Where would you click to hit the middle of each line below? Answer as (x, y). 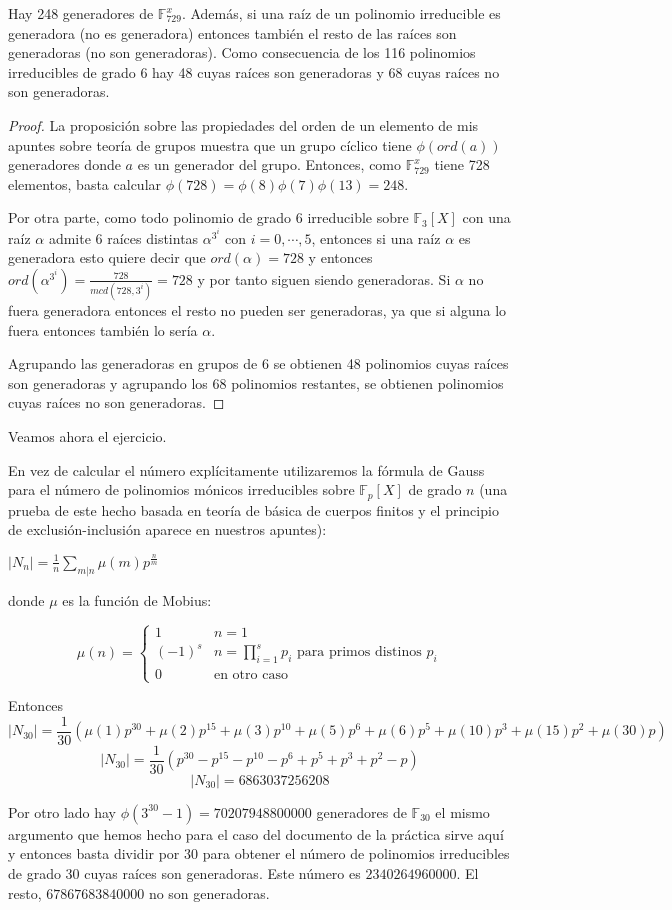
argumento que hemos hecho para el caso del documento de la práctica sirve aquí (256, 833)
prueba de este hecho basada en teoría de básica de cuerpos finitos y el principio (253, 509)
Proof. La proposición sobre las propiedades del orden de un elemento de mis (243, 124)
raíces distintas (153, 237)
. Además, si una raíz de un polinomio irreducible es (341, 13)
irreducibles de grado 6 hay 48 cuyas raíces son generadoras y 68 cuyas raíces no (254, 71)
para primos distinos (359, 652)
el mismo (462, 811)
